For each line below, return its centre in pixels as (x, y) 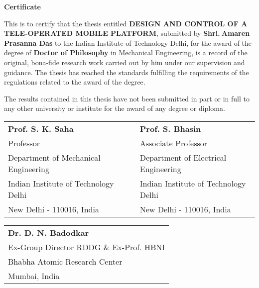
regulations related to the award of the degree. (75, 82)
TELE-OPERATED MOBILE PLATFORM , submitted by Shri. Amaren (127, 33)
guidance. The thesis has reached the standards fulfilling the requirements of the (127, 72)
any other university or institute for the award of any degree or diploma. (115, 108)
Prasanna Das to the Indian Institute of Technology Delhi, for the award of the (128, 43)
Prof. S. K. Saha (41, 128)
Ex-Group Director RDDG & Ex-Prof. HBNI (87, 247)
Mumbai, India (34, 276)
